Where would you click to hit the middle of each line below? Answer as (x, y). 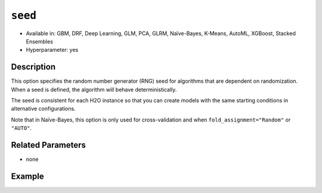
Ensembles (40, 41)
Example (27, 176)
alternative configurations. (43, 109)
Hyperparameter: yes (52, 50)
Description (33, 67)
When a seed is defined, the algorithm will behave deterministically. (94, 89)
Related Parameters (49, 145)
